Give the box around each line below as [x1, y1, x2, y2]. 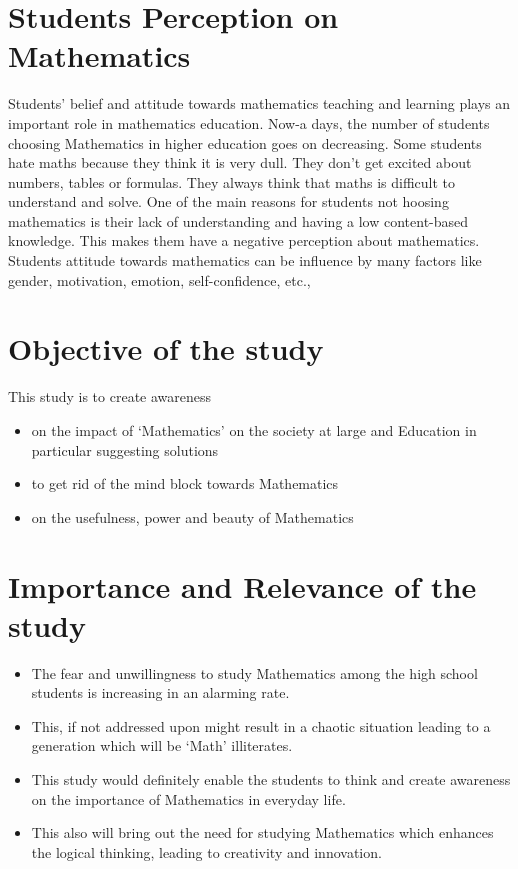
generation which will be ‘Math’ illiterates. [31, 735, 293, 756]
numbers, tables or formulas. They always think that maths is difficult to [8, 171, 456, 192]
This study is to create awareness [8, 386, 212, 407]
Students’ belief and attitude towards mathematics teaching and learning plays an [8, 93, 511, 114]
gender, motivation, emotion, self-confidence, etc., [8, 269, 311, 290]
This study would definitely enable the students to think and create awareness [31, 769, 511, 790]
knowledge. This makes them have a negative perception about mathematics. [8, 230, 480, 251]
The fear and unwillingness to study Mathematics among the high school [31, 662, 478, 683]
